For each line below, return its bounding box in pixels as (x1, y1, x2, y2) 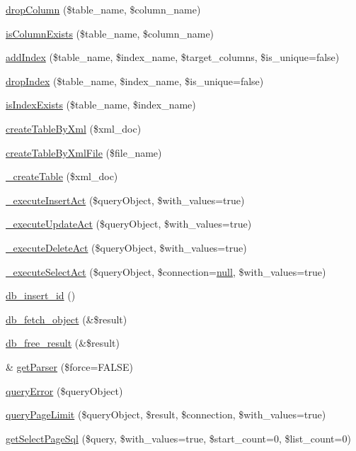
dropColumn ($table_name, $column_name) (6, 2, 201, 16)
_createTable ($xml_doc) (6, 169, 118, 184)
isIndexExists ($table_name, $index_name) (6, 97, 196, 112)
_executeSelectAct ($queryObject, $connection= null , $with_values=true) (6, 264, 326, 279)
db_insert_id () (6, 288, 76, 303)
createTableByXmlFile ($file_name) (6, 145, 162, 160)
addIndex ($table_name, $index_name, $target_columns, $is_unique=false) (6, 50, 340, 65)
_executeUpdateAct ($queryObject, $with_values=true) (6, 216, 252, 231)
